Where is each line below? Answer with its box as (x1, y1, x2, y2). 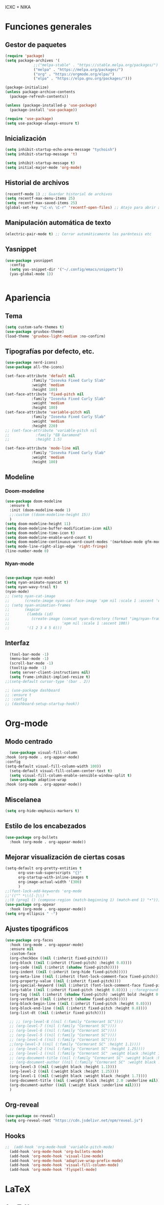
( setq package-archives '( (5, 58, 60, 63)
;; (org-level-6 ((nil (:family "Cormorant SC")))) (9, 1028, 117, 1033)
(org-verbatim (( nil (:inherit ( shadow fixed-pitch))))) (9, 997, 128, 1002)
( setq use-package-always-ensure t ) (5, 121, 80, 126)
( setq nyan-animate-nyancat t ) (5, 580, 69, 585)
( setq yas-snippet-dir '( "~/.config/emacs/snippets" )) (9, 267, 123, 272)
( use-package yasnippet (5, 258, 54, 263)
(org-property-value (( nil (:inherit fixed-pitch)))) (9, 979, 121, 983)
